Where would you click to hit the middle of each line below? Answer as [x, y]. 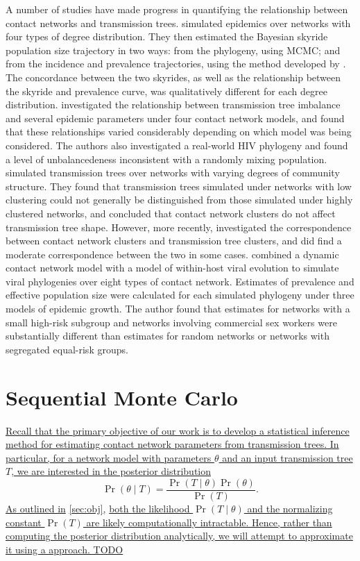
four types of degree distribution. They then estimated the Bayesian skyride [167, 36]
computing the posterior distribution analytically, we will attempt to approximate [179, 536]
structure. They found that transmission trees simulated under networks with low [179, 186]
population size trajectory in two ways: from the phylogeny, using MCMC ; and [173, 50]
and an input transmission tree [288, 457]
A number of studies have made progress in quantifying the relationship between [177, 9]
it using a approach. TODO [65, 549]
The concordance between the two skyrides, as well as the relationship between [173, 77]
